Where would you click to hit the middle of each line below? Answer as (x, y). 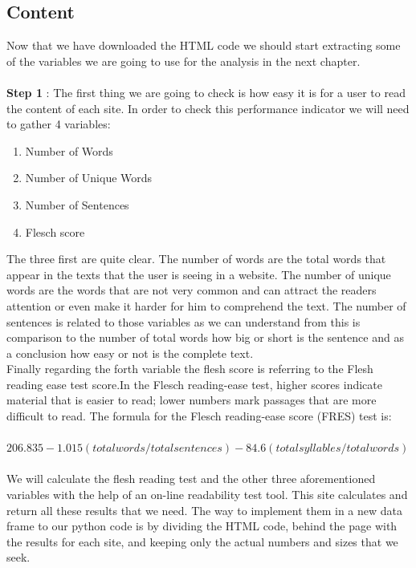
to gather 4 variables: (59, 124)
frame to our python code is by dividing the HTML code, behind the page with (202, 526)
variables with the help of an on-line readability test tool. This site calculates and (207, 495)
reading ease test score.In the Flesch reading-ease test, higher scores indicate (194, 384)
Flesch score (55, 231)
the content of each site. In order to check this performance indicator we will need (208, 108)
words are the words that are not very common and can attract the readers (192, 290)
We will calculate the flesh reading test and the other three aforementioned (191, 479)
